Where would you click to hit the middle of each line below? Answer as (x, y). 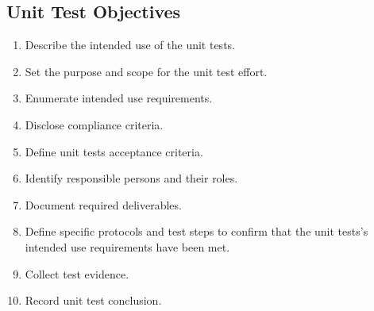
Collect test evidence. (77, 273)
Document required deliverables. (103, 204)
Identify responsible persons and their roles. (131, 178)
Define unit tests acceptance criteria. (114, 151)
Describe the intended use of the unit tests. (130, 45)
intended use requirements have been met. (127, 246)
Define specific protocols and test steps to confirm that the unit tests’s (197, 231)
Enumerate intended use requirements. (119, 98)
